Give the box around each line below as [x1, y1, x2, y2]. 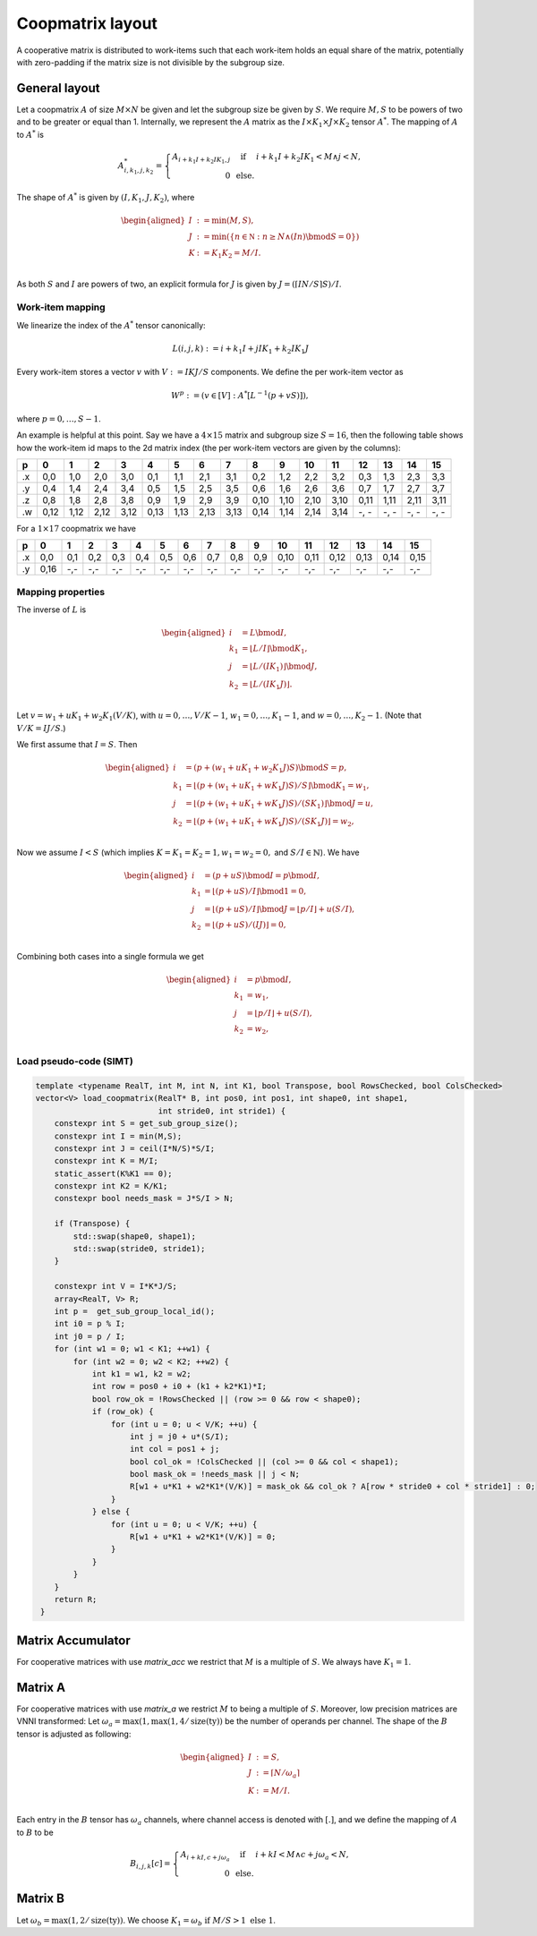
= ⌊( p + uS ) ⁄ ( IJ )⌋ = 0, [204, 920, 286, 930]
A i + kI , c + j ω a [180, 1849, 230, 1863]
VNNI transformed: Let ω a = [16, 1716, 122, 1728]
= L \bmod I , [242, 627, 286, 638]
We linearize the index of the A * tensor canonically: [16, 319, 206, 330]
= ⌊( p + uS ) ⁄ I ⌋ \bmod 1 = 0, [204, 886, 307, 897]
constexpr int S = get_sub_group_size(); [54, 1119, 239, 1129]
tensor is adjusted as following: [16, 1728, 132, 1739]
